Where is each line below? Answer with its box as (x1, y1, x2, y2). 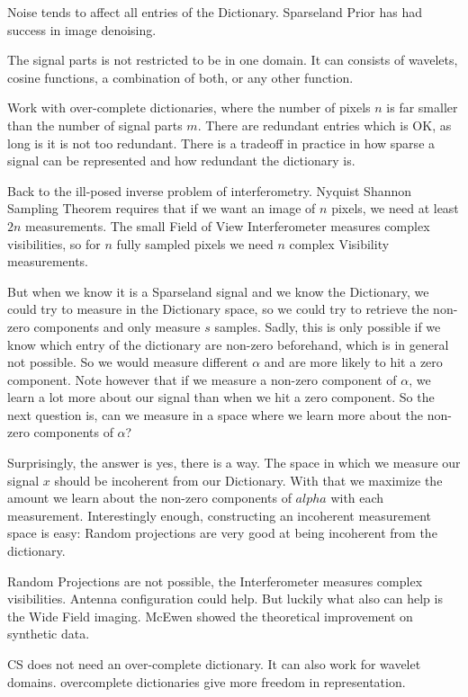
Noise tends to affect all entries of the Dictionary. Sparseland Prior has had (7, 3, 423, 21)
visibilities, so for (7, 234, 101, 253)
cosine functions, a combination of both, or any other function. (7, 67, 354, 86)
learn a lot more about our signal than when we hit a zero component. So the (7, 388, 435, 407)
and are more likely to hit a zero (264, 353, 443, 371)
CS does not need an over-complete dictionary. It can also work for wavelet (7, 655, 421, 673)
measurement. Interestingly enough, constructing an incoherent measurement (7, 505, 432, 524)
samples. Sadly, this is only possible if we (214, 317, 441, 335)
